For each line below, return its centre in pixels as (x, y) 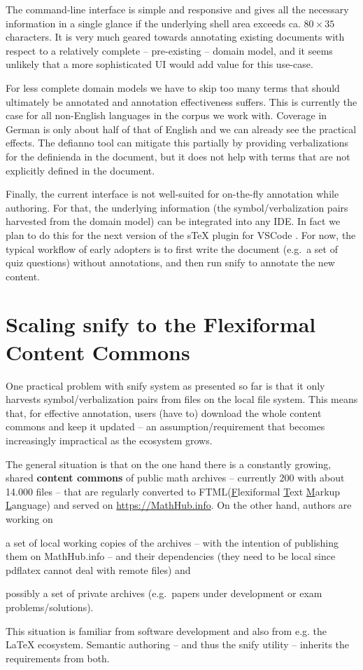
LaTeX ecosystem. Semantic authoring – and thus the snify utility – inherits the (178, 644)
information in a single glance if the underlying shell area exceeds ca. (153, 23)
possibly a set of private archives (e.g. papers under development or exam (164, 593)
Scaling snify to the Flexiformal (161, 324)
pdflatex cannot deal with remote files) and (98, 569)
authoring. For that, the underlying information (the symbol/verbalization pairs (177, 207)
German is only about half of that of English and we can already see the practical (181, 129)
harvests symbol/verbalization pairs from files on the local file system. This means (182, 399)
